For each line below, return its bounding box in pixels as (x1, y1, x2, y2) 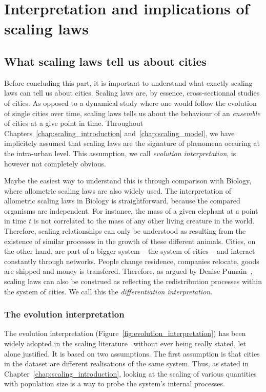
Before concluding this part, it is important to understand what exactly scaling (4, 77, 253, 88)
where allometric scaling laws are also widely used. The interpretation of (4, 185, 232, 196)
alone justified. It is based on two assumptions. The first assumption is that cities (4, 348, 260, 359)
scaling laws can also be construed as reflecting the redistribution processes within (4, 276, 262, 287)
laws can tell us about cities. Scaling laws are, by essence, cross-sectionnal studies (4, 87, 260, 98)
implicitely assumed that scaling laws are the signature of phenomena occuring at (4, 138, 260, 148)
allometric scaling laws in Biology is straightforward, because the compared (4, 195, 240, 206)
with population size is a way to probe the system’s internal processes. (4, 378, 225, 389)
